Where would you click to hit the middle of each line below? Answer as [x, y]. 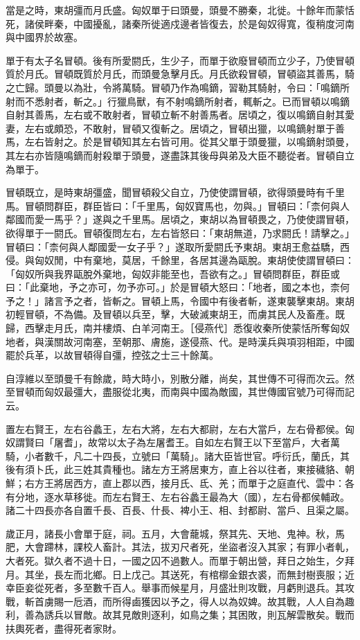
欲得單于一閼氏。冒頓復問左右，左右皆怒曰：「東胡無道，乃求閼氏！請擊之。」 [180, 232]
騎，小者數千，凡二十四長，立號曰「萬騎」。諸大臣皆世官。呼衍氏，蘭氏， [173, 455]
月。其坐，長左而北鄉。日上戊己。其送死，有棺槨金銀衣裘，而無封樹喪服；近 [180, 574]
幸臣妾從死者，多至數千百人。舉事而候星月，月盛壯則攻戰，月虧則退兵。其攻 [180, 588]
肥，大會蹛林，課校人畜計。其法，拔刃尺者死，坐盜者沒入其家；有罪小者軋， [180, 547]
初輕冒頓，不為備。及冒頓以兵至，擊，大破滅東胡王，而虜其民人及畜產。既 [175, 314]
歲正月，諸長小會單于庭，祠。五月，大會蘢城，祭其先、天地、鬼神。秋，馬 [175, 533]
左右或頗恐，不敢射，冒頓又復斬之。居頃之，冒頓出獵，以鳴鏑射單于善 [184, 128]
